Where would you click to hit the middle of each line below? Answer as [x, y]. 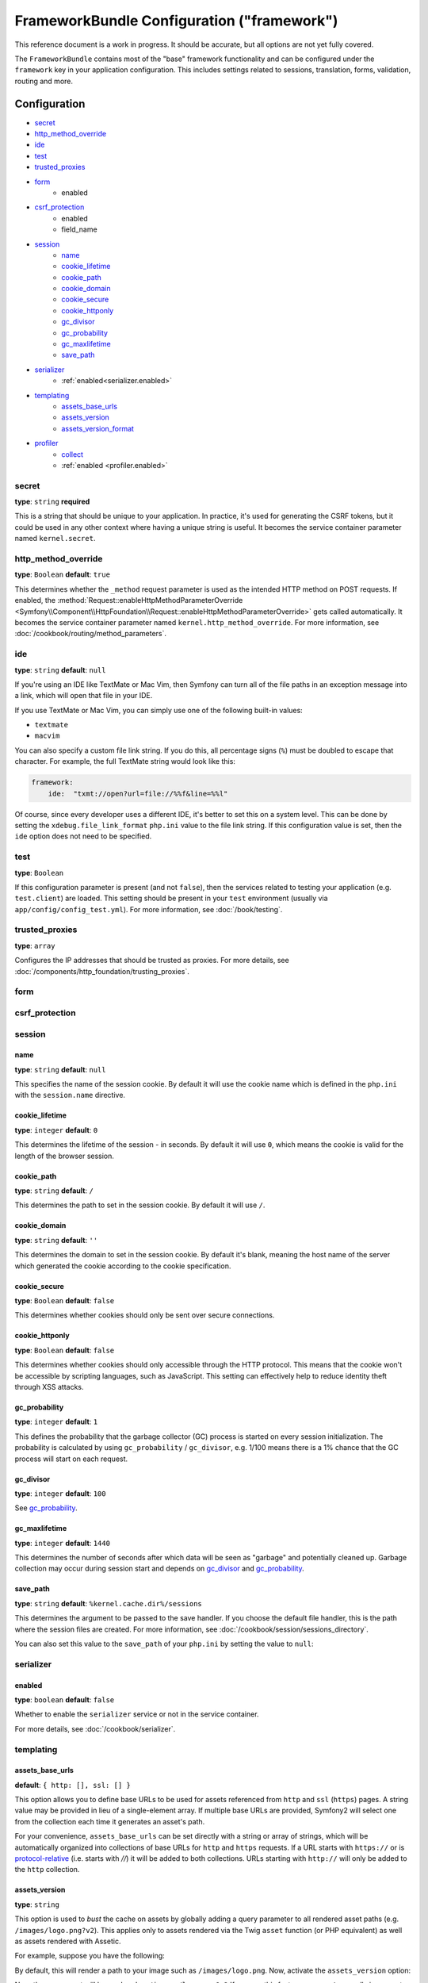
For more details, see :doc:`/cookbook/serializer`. [95, 1728]
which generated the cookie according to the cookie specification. [123, 1266]
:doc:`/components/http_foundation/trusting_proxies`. [102, 971]
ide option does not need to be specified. [83, 836]
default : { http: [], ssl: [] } [73, 1785]
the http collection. [47, 1870]
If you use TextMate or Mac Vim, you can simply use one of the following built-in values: [159, 710]
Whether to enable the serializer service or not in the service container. [137, 1714]
